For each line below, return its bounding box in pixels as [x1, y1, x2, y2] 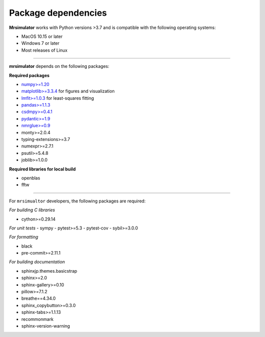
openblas [21, 175, 40, 181]
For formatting [9, 234, 39, 240]
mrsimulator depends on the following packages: [9, 63, 109, 69]
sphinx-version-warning [21, 323, 70, 329]
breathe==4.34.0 [21, 295, 56, 302]
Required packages [9, 72, 50, 78]
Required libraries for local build [9, 166, 76, 172]
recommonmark [21, 316, 54, 322]
